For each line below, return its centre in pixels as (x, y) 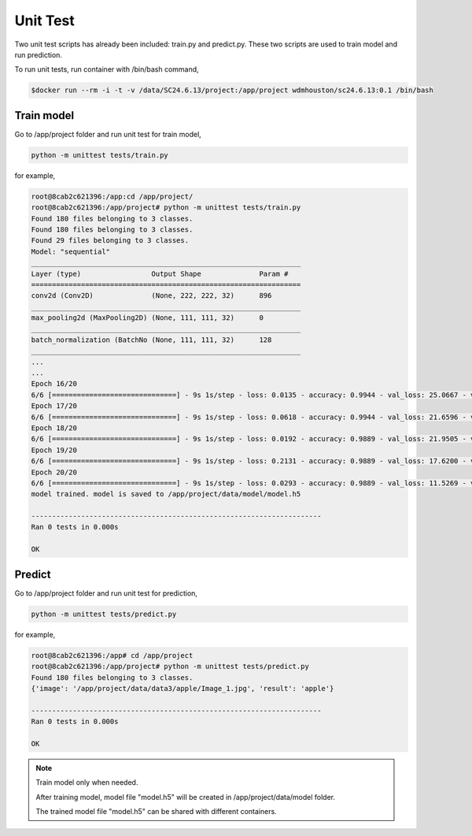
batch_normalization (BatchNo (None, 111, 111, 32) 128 (151, 340)
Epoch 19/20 (54, 450)
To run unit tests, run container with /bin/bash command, (107, 69)
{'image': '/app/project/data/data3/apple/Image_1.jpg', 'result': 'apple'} (183, 688)
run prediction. (39, 54)
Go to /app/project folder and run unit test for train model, (108, 134)
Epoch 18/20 (54, 428)
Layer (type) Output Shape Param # (160, 273)
